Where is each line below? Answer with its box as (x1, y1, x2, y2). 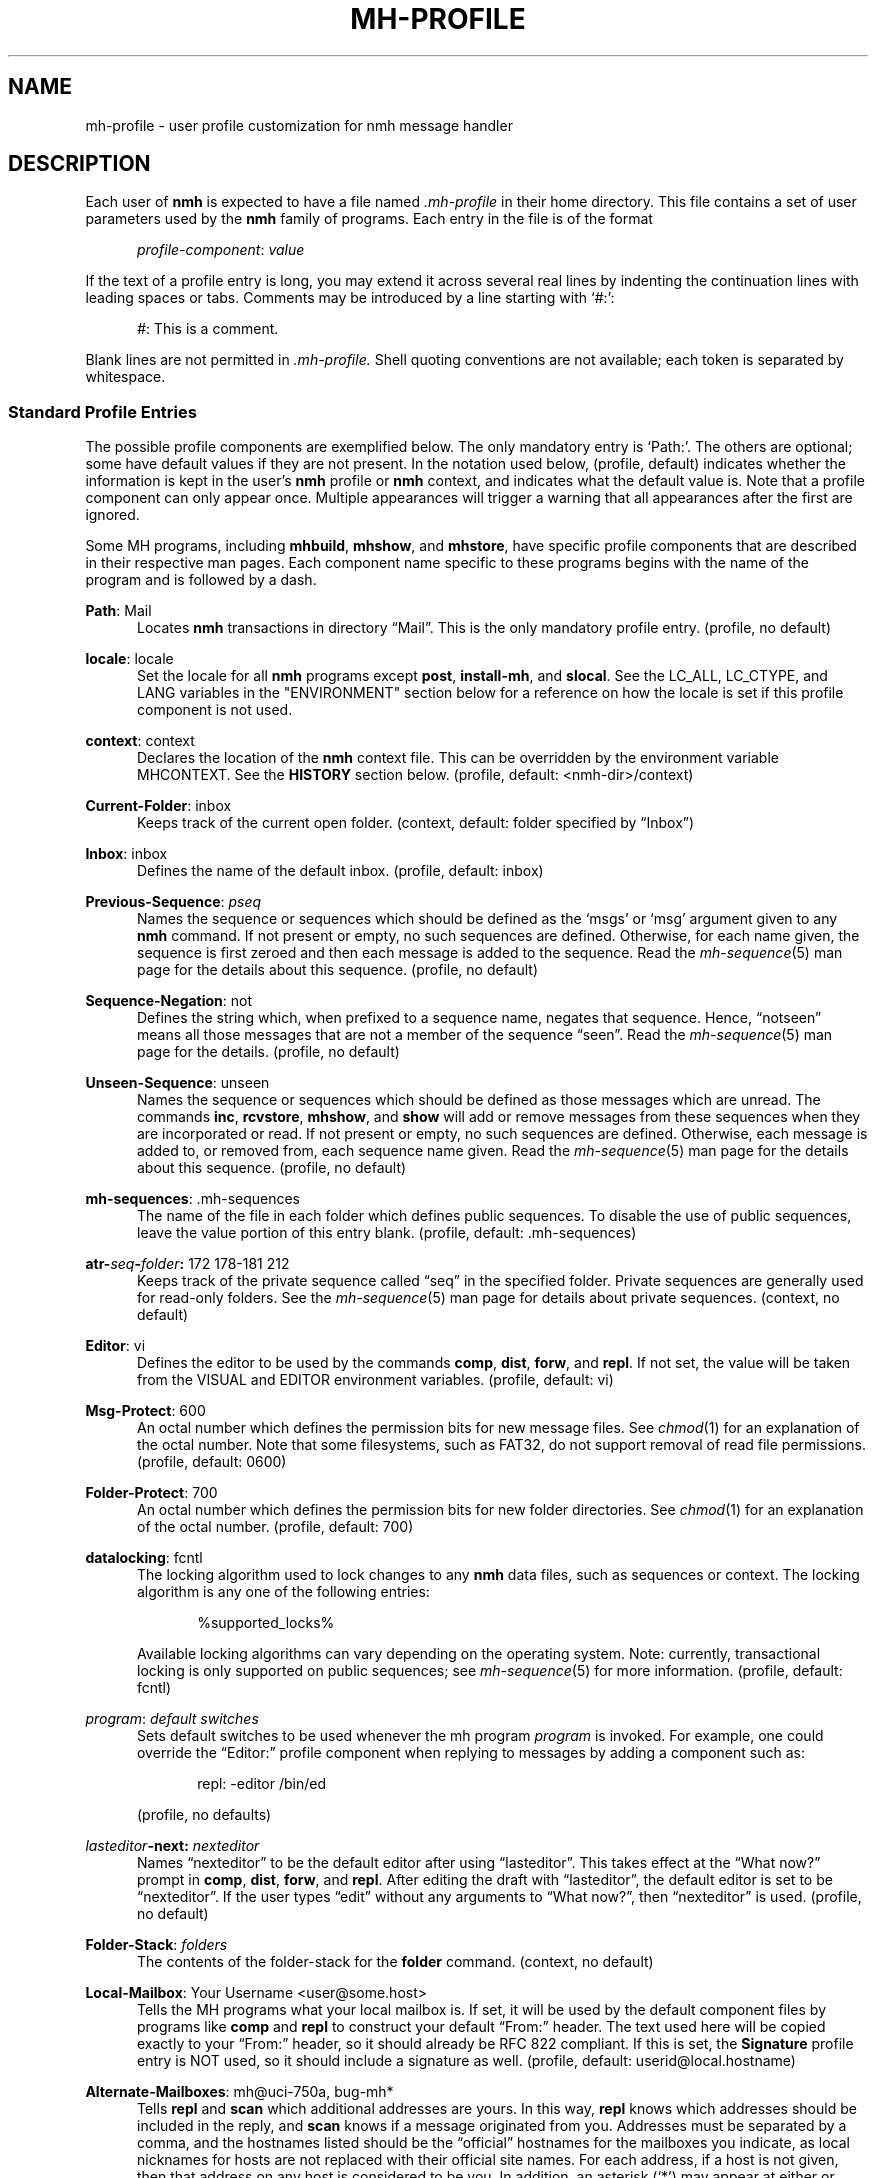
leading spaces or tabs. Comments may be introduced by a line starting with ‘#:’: (85, 289, 615, 307)
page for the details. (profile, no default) (137, 1043, 400, 1061)
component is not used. (137, 701, 293, 719)
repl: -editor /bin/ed (197, 1775, 326, 1793)
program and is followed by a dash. (85, 571, 317, 589)
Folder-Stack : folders (85, 1936, 228, 1954)
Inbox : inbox (85, 845, 168, 863)
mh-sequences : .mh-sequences (85, 1190, 301, 1208)
